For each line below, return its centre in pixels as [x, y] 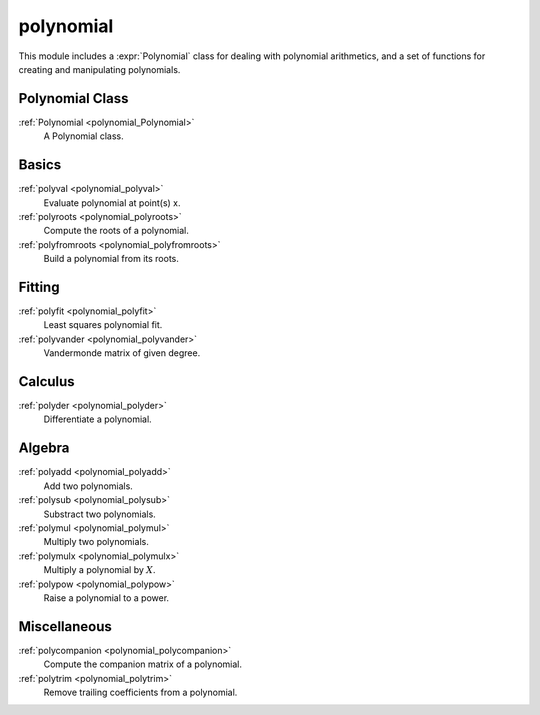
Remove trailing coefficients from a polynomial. [140, 692]
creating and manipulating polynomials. [99, 69]
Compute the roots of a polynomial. [116, 231]
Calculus [46, 381]
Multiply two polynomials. [96, 542]
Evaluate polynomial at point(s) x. [112, 202]
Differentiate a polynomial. [97, 419]
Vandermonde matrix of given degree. [122, 353]
